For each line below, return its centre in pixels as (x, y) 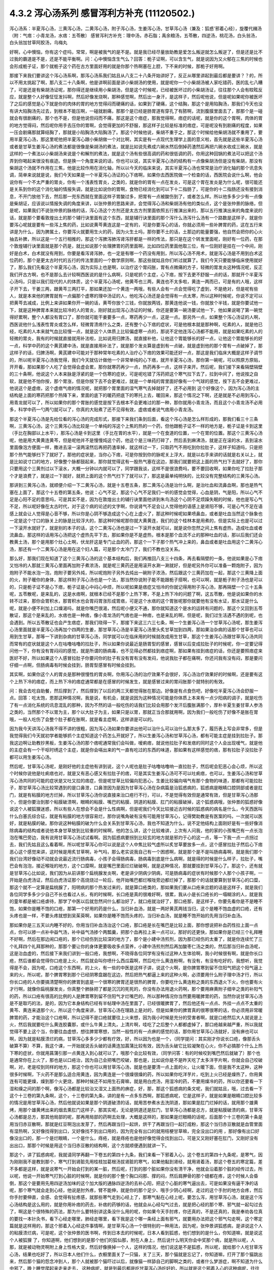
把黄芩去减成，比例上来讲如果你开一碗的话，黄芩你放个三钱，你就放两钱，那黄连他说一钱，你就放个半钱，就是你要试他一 (136, 303)
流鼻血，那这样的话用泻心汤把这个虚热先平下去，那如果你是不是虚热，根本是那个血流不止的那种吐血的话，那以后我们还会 (136, 535)
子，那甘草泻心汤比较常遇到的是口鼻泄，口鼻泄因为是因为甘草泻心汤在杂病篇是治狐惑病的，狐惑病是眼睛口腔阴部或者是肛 (136, 788)
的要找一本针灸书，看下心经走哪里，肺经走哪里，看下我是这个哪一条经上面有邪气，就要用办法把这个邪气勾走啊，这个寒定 (136, 1219)
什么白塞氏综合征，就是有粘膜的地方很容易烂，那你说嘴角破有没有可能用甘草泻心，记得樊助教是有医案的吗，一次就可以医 (136, 816)
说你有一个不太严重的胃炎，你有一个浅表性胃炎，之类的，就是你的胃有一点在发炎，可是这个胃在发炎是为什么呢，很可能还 (136, 182)
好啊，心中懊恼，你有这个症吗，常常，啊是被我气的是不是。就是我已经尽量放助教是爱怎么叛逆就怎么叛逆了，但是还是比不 (136, 52)
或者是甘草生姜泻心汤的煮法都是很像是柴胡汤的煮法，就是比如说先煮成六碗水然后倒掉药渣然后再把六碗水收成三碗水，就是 (136, 146)
